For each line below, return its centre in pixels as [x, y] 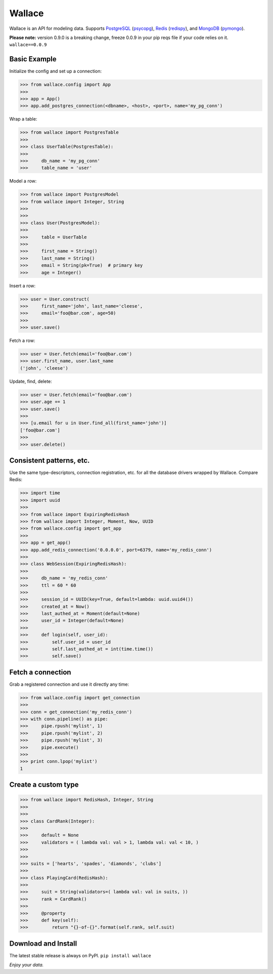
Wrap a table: [23, 119]
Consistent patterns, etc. [50, 460]
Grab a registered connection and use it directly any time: [69, 684]
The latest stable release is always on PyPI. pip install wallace [80, 955]
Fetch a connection [40, 672]
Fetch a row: [22, 341]
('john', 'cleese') [44, 368]
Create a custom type [44, 785]
